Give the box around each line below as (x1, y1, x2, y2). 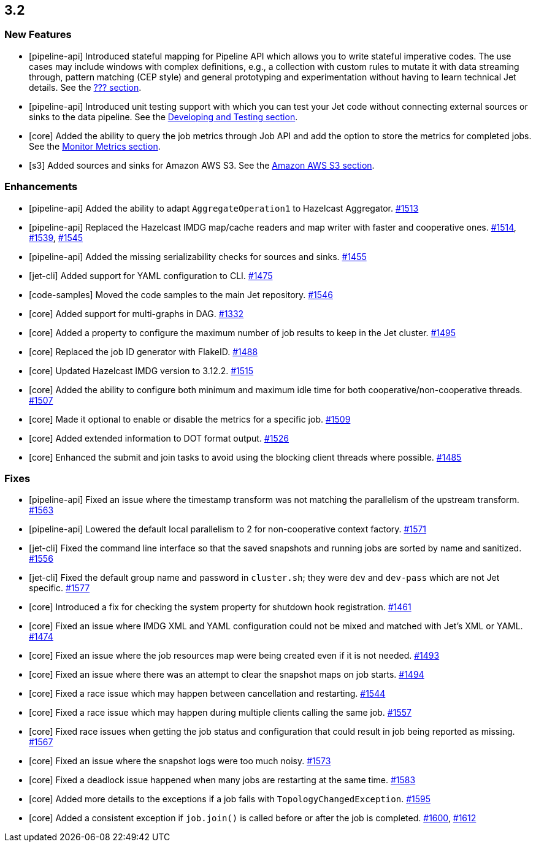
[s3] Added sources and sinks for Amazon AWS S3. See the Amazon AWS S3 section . (29, 159, 375, 171)
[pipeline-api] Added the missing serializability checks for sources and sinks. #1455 (29, 251, 367, 262)
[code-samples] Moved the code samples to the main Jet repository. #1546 (29, 289, 333, 300)
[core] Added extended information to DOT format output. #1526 (29, 432, 289, 443)
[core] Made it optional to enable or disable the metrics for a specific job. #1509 (29, 413, 351, 424)
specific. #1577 (29, 583, 90, 594)
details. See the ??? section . (29, 82, 142, 93)
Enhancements (4, 180, 78, 193)
